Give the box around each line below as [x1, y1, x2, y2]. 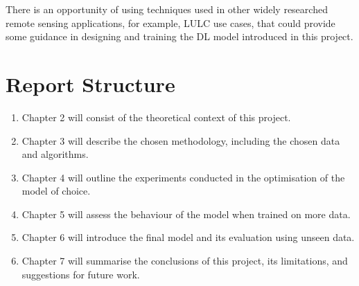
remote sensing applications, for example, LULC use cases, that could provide [6, 15, 335, 30]
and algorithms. [21, 147, 89, 161]
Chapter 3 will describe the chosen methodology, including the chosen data [21, 133, 340, 148]
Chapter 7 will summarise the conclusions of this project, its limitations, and [21, 253, 348, 268]
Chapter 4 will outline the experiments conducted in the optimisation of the [21, 170, 345, 184]
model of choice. [21, 184, 91, 198]
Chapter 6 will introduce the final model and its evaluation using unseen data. [21, 230, 355, 244]
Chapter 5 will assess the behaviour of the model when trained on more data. [21, 206, 351, 221]
